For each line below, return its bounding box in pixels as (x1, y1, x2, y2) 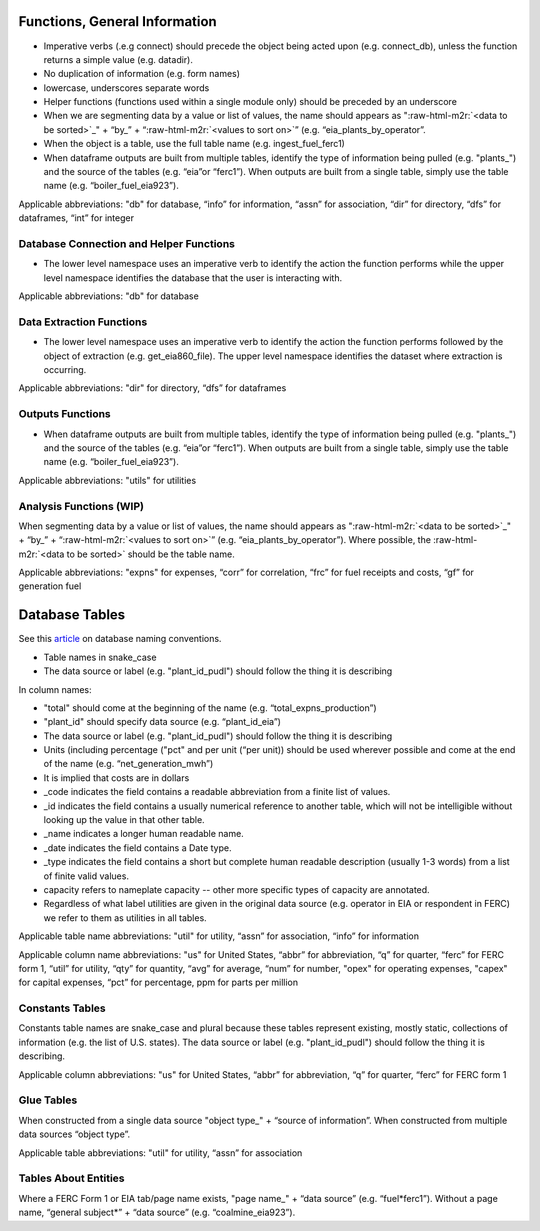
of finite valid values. (43, 870, 130, 882)
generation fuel (18, 580, 82, 592)
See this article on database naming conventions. (18, 633, 222, 645)
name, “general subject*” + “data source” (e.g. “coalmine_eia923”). (18, 1206, 296, 1219)
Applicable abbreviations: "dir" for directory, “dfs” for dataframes (18, 382, 287, 394)
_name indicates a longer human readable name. (43, 828, 244, 840)
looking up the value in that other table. (43, 814, 205, 826)
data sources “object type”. (18, 1128, 131, 1140)
